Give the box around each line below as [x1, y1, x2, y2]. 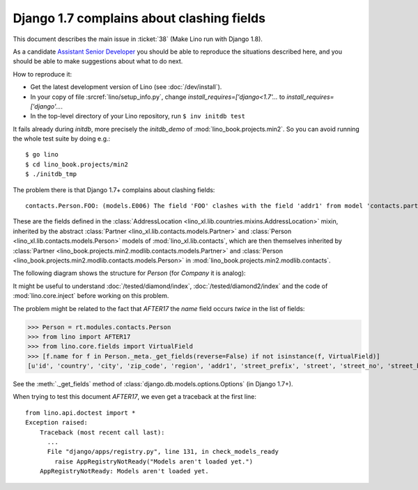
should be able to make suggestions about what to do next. [13, 57, 183, 65]
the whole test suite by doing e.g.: [13, 134, 111, 143]
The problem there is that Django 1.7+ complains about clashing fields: [13, 185, 215, 194]
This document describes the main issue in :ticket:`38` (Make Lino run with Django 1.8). [13, 35, 263, 43]
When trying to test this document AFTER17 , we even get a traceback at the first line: [13, 393, 257, 401]
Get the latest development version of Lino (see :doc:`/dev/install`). [30, 83, 222, 91]
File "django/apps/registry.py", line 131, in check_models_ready [47, 448, 279, 456]
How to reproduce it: [13, 70, 72, 78]
